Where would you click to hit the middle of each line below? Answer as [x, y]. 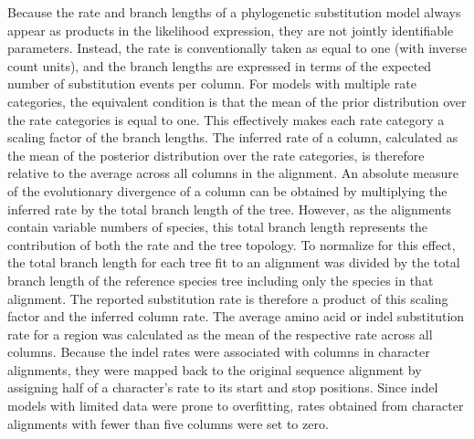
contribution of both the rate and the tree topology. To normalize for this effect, [232, 244]
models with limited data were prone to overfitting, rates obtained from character [236, 406]
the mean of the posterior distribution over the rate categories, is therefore [216, 155]
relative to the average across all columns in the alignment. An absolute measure [233, 173]
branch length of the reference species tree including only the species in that [221, 280]
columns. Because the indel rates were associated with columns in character [219, 352]
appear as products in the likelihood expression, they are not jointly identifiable [231, 30]
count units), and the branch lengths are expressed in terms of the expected [220, 65]
